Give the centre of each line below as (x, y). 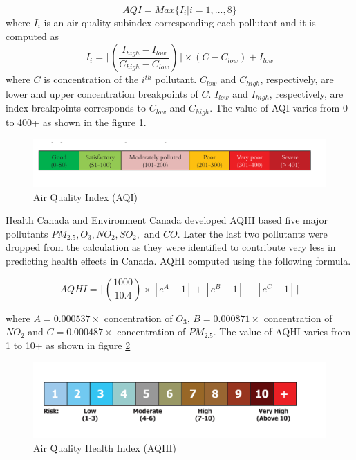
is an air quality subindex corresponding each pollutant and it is (180, 22)
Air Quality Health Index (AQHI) (105, 447)
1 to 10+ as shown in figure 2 (68, 345)
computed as (32, 36)
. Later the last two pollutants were (252, 233)
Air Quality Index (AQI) (85, 196)
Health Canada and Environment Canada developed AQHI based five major (167, 220)
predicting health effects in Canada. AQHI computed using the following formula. (178, 261)
